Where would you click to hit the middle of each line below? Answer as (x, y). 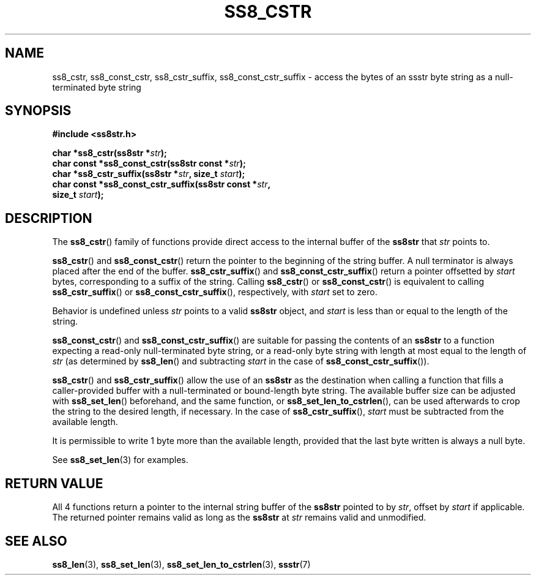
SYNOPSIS (38, 111)
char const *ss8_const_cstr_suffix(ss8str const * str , (162, 184)
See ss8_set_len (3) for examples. (120, 460)
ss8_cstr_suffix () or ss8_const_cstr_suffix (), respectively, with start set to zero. (215, 292)
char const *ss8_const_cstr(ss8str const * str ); (149, 164)
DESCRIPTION (49, 218)
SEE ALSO (36, 541)
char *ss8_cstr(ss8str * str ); (110, 153)
